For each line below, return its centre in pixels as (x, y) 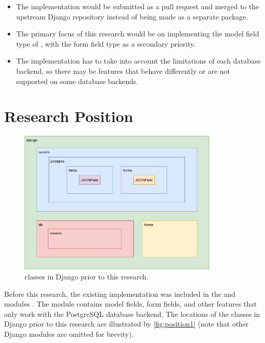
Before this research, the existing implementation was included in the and (120, 294)
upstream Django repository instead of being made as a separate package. (132, 16)
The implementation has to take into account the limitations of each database (138, 61)
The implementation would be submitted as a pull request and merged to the (137, 6)
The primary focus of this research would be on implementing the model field (138, 34)
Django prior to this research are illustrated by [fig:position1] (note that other (126, 324)
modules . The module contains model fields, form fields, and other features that (130, 304)
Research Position (69, 116)
